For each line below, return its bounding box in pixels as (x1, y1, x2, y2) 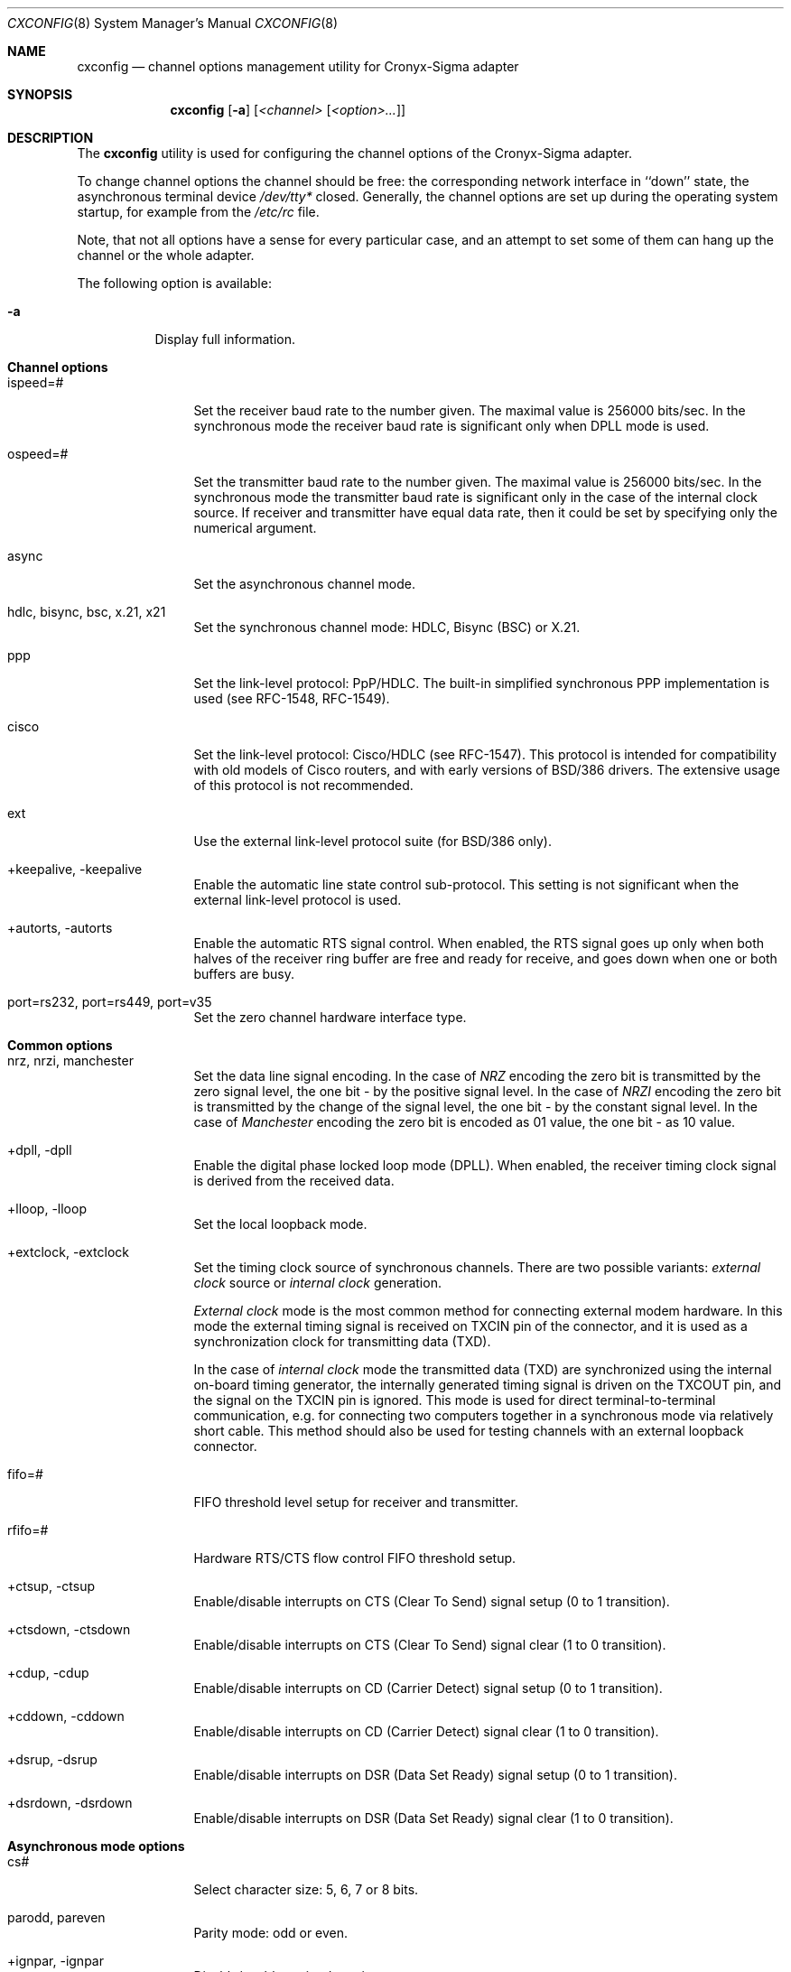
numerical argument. (193, 520, 317, 535)
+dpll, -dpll (7, 1142, 72, 1158)
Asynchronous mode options (7, 1838, 185, 1854)
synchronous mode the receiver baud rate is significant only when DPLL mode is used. (193, 418, 710, 433)
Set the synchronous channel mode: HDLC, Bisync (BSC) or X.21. (193, 619, 581, 635)
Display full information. (154, 331, 295, 347)
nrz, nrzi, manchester (7, 1053, 134, 1068)
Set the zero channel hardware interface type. (193, 1009, 467, 1025)
